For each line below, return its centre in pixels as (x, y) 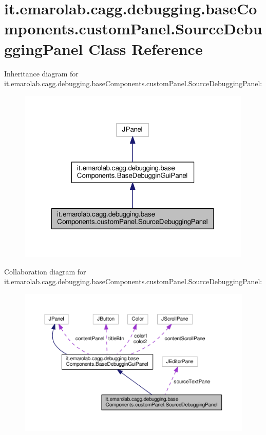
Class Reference (146, 48)
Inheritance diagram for (41, 73)
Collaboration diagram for (45, 271)
